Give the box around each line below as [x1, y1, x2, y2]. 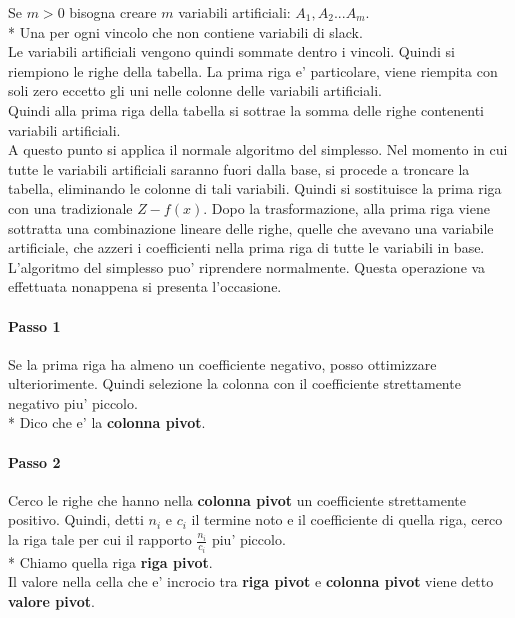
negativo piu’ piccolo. [8, 392, 138, 413]
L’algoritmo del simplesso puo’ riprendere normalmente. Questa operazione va [8, 256, 486, 277]
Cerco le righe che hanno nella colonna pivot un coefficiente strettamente [8, 489, 466, 510]
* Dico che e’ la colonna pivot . [8, 412, 206, 433]
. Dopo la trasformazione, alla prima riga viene [203, 197, 490, 218]
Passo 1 [8, 315, 61, 336]
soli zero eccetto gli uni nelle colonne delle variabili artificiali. [8, 80, 382, 101]
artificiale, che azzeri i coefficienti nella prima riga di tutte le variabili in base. [8, 237, 485, 258]
